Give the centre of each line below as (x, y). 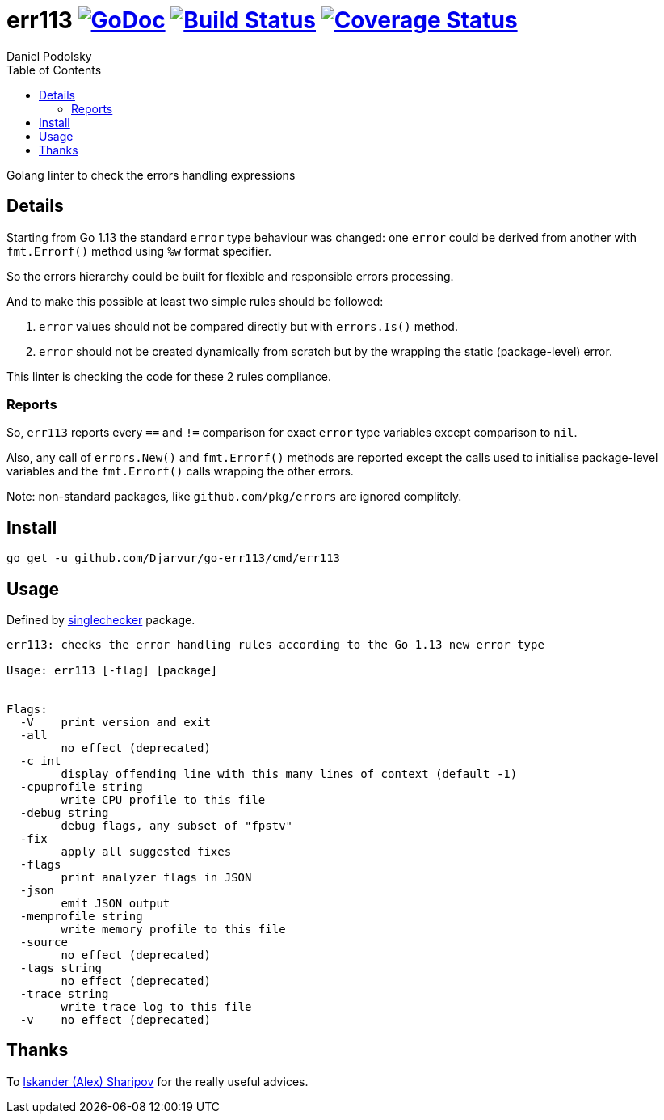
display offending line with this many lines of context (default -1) (289, 774)
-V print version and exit (115, 723)
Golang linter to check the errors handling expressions (151, 175)
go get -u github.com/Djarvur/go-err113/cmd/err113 (174, 558)
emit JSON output (116, 904)
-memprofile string (81, 917)
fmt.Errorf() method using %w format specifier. (139, 251)
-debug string (64, 813)
